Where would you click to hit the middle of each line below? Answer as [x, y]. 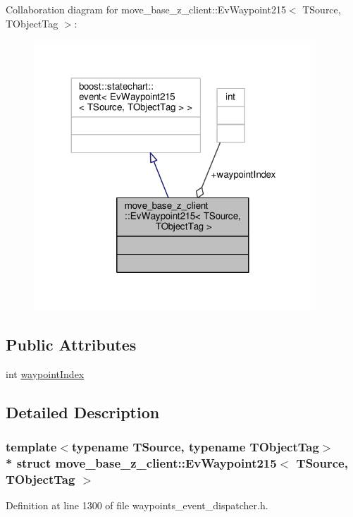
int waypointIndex [45, 373]
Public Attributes [71, 344]
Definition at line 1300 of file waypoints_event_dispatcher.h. [137, 505]
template [31, 446]
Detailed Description [83, 412]
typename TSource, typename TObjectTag [195, 446]
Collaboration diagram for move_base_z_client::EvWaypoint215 [146, 9]
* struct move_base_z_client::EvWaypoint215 [141, 462]
